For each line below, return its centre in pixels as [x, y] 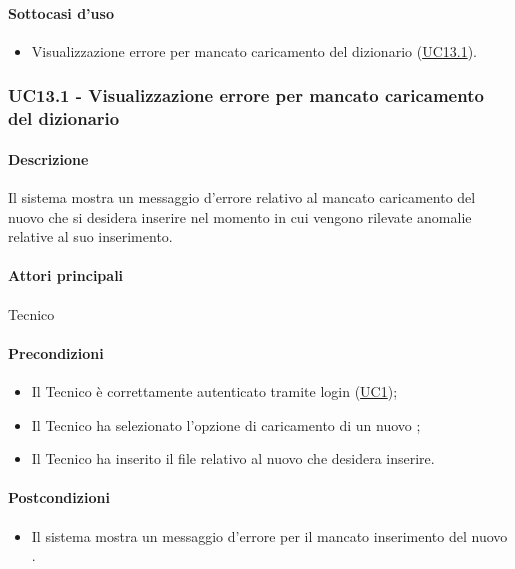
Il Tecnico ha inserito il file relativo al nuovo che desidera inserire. [233, 458]
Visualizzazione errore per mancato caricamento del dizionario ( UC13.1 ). [254, 50]
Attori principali [66, 275]
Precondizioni [56, 352]
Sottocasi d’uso [61, 12]
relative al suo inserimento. [90, 236]
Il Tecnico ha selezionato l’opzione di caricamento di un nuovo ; [226, 424]
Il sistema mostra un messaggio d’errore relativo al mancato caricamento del [242, 196]
